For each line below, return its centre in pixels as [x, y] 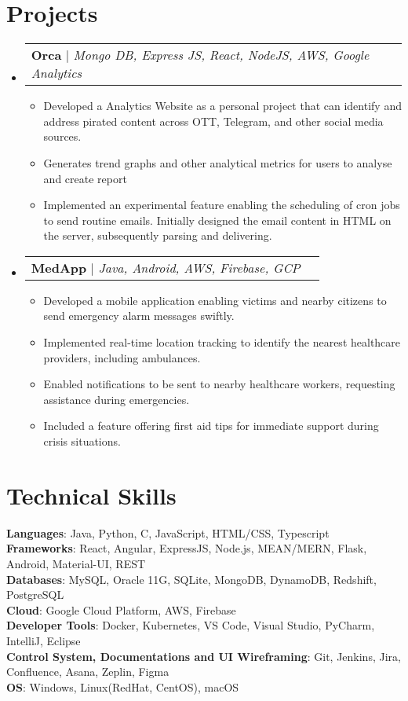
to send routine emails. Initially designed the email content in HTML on [217, 220]
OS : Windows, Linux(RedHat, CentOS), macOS [123, 686]
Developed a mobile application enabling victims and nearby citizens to [215, 300]
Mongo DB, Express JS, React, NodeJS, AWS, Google [221, 55]
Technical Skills [91, 495]
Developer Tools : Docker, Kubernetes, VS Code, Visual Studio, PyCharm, [191, 625]
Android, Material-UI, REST [76, 563]
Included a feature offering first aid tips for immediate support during [211, 426]
